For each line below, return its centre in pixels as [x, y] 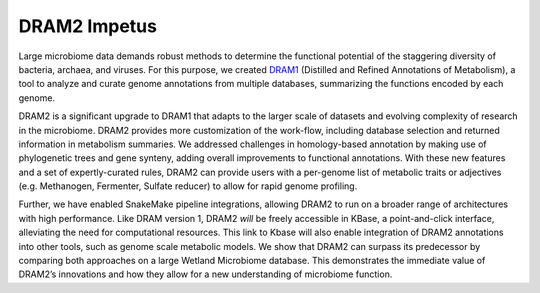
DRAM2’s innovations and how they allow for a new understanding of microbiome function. [205, 274]
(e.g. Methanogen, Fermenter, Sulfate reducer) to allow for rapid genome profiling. [188, 186]
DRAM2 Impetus [87, 26]
